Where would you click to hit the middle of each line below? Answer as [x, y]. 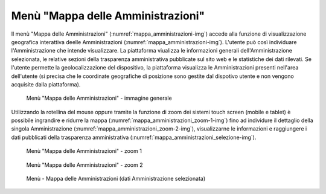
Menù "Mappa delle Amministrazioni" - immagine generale [99, 98]
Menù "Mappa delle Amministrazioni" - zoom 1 [84, 151]
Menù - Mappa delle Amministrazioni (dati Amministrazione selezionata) [116, 179]
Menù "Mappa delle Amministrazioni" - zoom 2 [85, 165]
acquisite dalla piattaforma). [46, 84]
